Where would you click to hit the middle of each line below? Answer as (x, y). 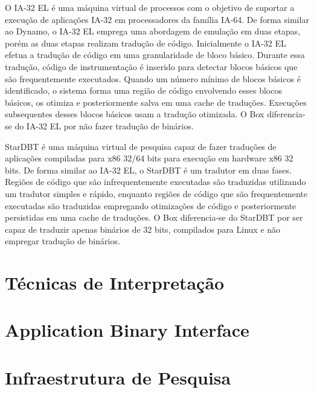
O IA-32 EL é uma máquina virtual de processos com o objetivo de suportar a (150, 7)
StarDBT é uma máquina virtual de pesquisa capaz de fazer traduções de (141, 146)
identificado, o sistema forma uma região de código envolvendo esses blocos (143, 90)
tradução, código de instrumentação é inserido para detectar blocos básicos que (151, 66)
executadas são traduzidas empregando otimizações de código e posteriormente (151, 205)
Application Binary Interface (127, 330)
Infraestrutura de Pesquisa (118, 377)
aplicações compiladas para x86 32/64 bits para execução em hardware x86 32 (149, 158)
